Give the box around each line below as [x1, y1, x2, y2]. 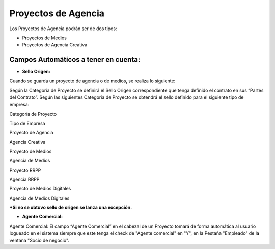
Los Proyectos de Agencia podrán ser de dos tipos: [9, 25, 117, 32]
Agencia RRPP [9, 176, 40, 182]
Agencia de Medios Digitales [9, 195, 70, 201]
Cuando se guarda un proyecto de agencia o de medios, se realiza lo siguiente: [9, 78, 176, 84]
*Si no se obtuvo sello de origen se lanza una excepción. [9, 204, 132, 211]
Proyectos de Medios [22, 35, 67, 41]
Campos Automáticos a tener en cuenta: [9, 55, 141, 64]
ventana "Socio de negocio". [9, 237, 70, 243]
